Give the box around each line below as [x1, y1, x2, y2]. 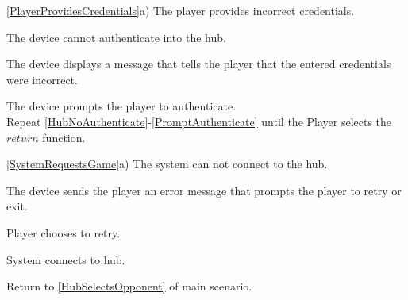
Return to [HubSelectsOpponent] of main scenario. [6, 278, 252, 294]
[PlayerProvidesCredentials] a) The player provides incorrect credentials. [6, 2, 355, 18]
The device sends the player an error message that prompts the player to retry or [6, 182, 402, 198]
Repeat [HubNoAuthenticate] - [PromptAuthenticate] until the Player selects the [6, 113, 392, 129]
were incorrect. [6, 71, 78, 87]
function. [42, 129, 86, 145]
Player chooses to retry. [6, 224, 121, 240]
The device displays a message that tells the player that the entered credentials [6, 56, 391, 72]
